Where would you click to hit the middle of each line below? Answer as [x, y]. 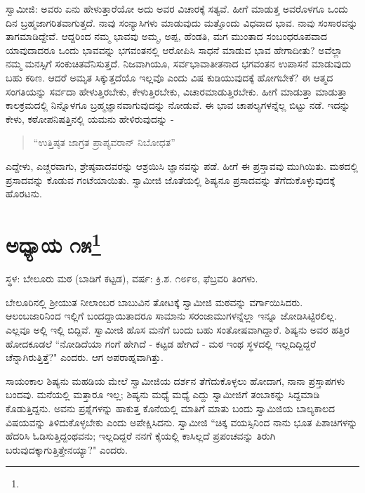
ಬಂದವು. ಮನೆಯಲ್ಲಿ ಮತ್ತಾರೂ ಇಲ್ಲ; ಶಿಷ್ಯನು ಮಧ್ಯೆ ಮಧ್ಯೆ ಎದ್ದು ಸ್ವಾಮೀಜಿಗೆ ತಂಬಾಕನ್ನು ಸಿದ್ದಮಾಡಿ [163, 394]
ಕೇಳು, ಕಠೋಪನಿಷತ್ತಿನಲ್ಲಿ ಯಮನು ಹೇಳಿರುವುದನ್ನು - [90, 118]
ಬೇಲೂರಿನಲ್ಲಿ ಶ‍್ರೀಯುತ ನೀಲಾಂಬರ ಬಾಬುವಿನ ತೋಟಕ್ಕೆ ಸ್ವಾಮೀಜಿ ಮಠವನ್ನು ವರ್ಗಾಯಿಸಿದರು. [154, 302]
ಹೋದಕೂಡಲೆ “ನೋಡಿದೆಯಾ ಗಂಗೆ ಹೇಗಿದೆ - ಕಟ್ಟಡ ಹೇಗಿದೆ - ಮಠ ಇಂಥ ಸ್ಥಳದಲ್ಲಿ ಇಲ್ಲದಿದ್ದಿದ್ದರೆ [161, 343]
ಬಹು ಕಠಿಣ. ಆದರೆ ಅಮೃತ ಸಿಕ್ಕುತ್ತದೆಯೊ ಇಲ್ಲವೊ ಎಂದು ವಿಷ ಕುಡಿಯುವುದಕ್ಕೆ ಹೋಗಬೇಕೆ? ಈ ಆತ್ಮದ [170, 77]
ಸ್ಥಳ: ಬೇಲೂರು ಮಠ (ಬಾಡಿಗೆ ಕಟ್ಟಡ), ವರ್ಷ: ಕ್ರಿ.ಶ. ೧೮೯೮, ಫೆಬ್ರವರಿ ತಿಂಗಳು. [132, 278]
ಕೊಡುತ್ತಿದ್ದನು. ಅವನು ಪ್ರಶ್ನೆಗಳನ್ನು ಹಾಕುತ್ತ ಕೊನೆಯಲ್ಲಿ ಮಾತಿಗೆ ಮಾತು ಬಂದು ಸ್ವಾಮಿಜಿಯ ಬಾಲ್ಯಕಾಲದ [170, 408]
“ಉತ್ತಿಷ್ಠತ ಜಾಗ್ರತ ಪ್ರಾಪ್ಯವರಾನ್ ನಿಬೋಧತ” [104, 142]
